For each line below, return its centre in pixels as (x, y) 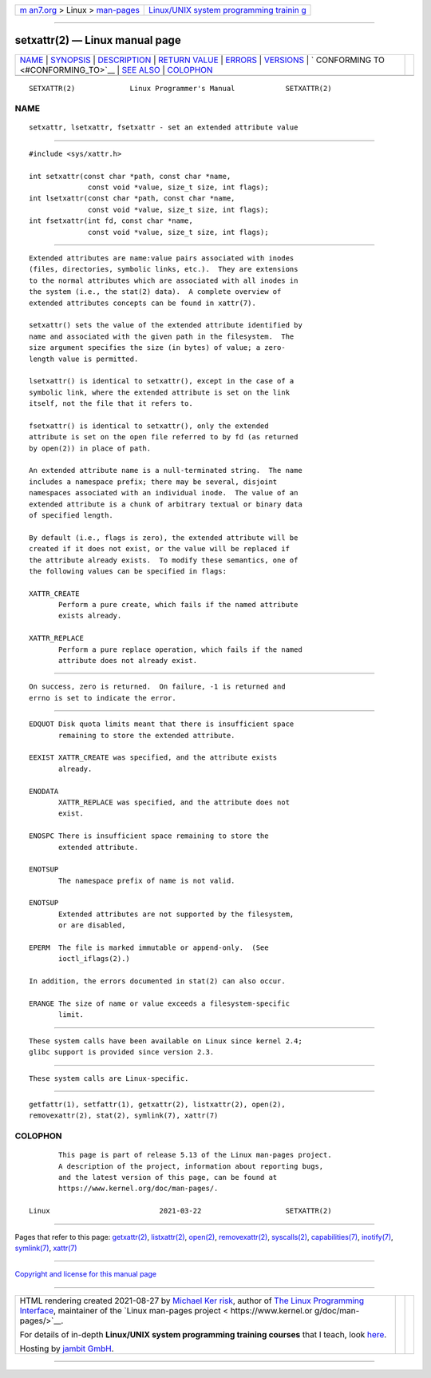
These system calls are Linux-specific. (109, 1078)
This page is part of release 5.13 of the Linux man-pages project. (195, 1155)
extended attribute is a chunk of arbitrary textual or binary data (166, 504)
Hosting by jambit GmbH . (67, 1348)
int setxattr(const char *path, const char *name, (130, 176)
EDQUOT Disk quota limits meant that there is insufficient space (162, 724)
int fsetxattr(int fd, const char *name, (111, 221)
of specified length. (71, 515)
